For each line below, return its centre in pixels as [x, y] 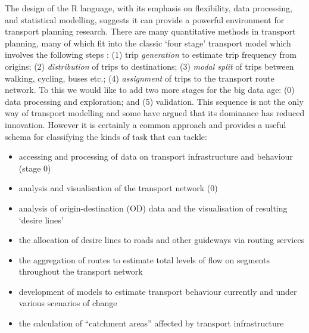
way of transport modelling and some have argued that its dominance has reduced [155, 113]
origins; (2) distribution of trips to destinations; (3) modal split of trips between [149, 66]
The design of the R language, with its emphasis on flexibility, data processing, [149, 8]
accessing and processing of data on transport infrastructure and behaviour [156, 156]
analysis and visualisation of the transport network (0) [118, 188]
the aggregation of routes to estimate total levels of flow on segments [144, 259]
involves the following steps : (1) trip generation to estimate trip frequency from [151, 55]
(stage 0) [35, 168]
